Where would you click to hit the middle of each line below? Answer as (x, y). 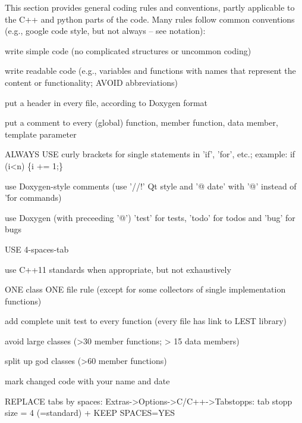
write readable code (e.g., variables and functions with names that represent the (150, 71)
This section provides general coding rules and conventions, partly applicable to (150, 7)
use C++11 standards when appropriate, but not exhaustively (118, 269)
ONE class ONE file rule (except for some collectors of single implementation (145, 289)
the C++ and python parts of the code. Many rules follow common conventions (150, 19)
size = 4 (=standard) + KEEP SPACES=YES (90, 413)
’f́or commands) (33, 197)
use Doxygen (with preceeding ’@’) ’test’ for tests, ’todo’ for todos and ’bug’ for (150, 217)
